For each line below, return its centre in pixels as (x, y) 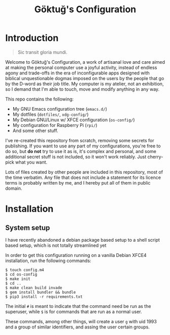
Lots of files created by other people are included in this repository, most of (84, 172)
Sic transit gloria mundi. (42, 52)
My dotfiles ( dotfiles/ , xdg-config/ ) (50, 114)
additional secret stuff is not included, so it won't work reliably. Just (76, 157)
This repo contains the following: (40, 99)
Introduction (32, 38)
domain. (14, 188)
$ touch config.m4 (25, 270)
